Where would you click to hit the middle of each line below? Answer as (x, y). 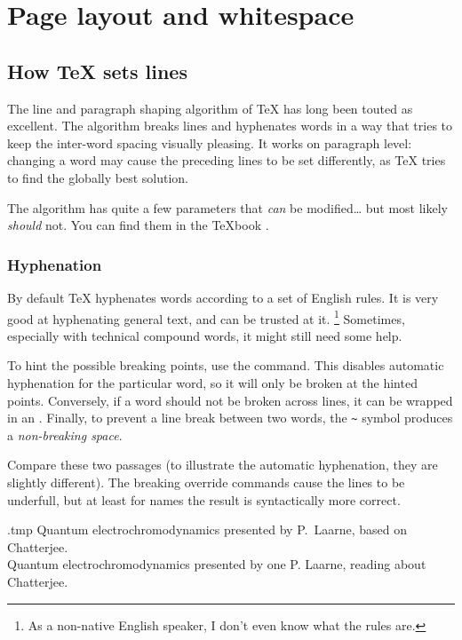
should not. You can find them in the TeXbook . (138, 225)
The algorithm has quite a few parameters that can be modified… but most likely (227, 207)
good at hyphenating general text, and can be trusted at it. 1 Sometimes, (206, 317)
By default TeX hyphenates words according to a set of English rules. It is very (223, 297)
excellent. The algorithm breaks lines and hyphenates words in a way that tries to (230, 126)
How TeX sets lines (97, 71)
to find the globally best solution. (98, 177)
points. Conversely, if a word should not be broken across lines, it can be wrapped (230, 400)
